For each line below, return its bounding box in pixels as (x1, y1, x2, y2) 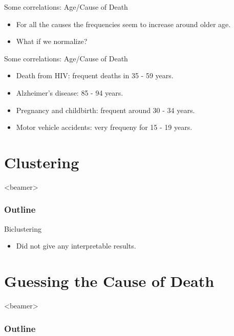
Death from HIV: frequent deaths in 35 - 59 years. (16, 70, 174, 81)
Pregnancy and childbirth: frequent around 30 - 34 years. (16, 104, 195, 115)
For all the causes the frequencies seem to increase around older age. (16, 18, 231, 29)
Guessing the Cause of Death (4, 271, 215, 292)
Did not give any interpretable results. (16, 240, 136, 251)
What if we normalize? (16, 36, 88, 47)
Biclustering (4, 223, 42, 234)
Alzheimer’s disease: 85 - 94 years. (16, 87, 123, 98)
